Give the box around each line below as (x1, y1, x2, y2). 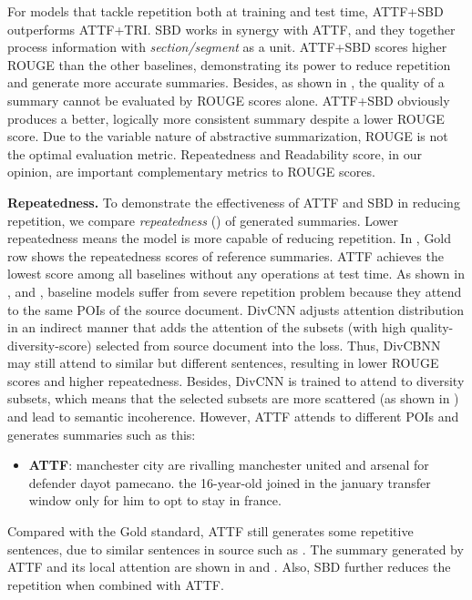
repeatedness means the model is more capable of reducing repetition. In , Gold (7, 229, 452, 248)
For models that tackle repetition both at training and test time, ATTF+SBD (7, 2, 444, 20)
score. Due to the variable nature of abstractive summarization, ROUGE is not (7, 127, 448, 146)
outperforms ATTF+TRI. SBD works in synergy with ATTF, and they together (7, 19, 456, 38)
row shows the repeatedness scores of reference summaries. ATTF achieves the (7, 246, 444, 265)
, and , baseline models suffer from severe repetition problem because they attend (7, 281, 462, 300)
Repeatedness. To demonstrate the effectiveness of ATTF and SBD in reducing (7, 192, 460, 211)
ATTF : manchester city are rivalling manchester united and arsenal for (28, 455, 429, 474)
